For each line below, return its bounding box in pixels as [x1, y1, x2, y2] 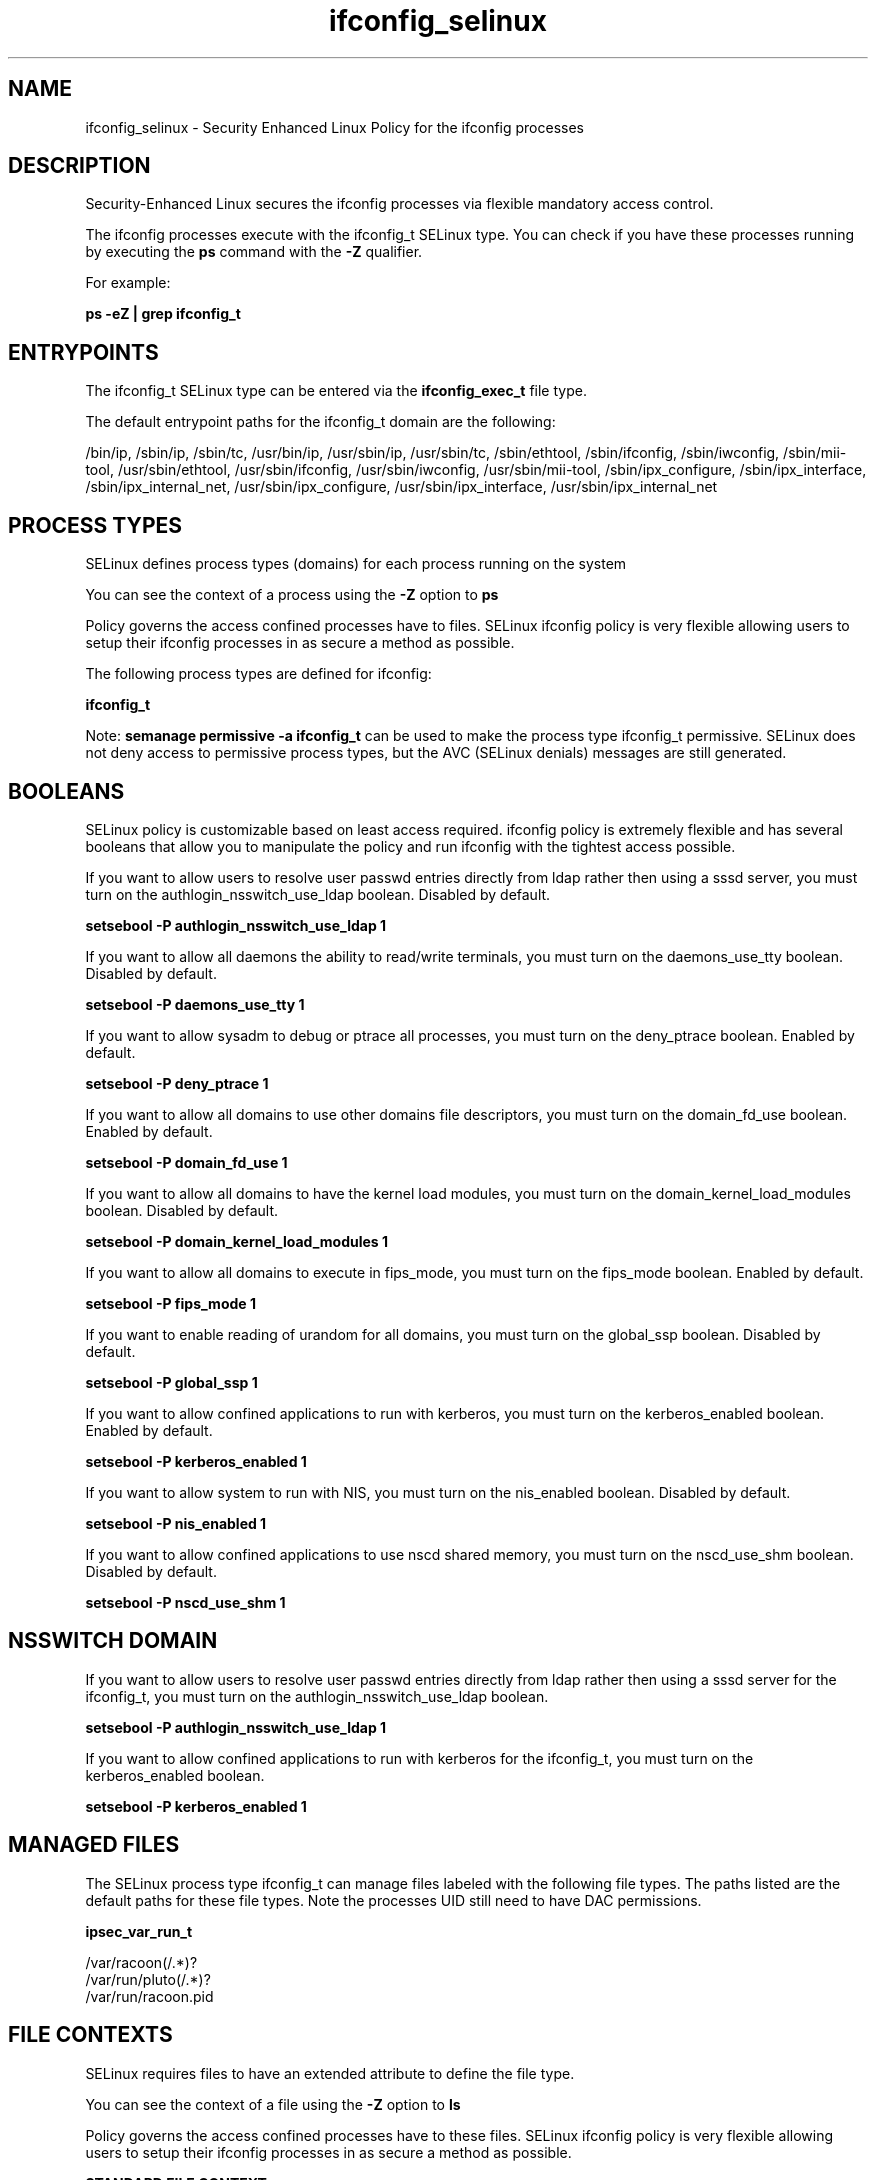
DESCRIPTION [8, 153, 151, 179]
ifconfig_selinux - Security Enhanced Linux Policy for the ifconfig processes [85, 118, 585, 136]
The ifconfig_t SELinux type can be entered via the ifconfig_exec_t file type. [85, 382, 587, 400]
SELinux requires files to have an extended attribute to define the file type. [85, 2064, 575, 2082]
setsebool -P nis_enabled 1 [85, 1514, 267, 1532]
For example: [85, 274, 171, 292]
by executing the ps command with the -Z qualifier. [85, 243, 423, 261]
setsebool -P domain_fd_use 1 [85, 1153, 288, 1171]
